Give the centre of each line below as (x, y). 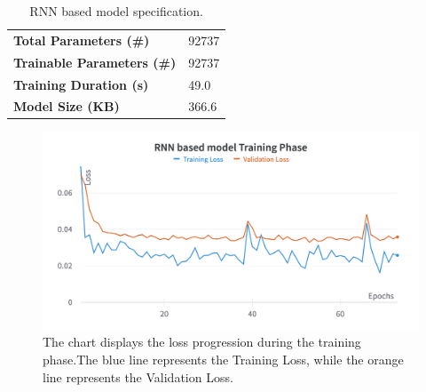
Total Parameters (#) (82, 40)
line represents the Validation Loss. (138, 376)
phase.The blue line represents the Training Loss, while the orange (223, 359)
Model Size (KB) (67, 106)
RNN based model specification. (116, 11)
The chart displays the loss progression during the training (202, 342)
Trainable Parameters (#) (95, 62)
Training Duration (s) (81, 84)
